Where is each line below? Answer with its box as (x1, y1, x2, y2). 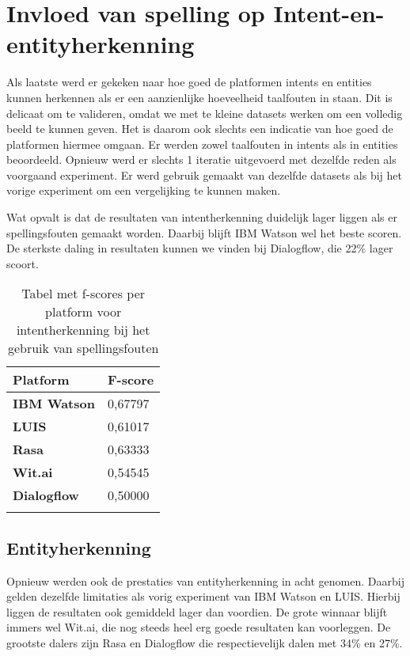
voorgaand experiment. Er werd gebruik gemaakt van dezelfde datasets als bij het (6, 166, 402, 183)
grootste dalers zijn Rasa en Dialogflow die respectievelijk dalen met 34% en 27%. (6, 635, 403, 651)
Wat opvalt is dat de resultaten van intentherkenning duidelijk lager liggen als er (6, 209, 397, 226)
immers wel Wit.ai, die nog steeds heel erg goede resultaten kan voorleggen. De (6, 619, 391, 635)
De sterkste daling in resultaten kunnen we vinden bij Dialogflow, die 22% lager (6, 240, 393, 256)
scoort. (6, 255, 39, 271)
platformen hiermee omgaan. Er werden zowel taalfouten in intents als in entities (6, 135, 398, 152)
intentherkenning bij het (16, 320, 150, 339)
